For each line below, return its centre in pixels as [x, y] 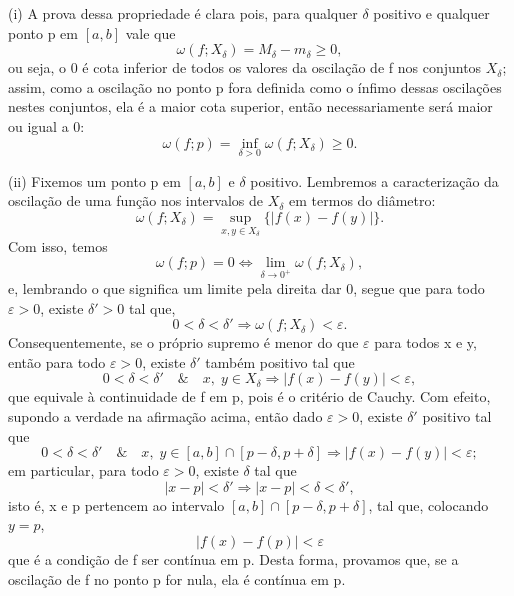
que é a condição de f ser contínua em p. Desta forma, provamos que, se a [233, 558]
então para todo [57, 361]
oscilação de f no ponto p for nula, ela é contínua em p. [177, 578]
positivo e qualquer [431, 13]
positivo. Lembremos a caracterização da [374, 180]
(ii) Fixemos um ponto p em [94, 180]
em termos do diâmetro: [362, 200]
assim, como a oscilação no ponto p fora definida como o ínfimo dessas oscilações [255, 86]
